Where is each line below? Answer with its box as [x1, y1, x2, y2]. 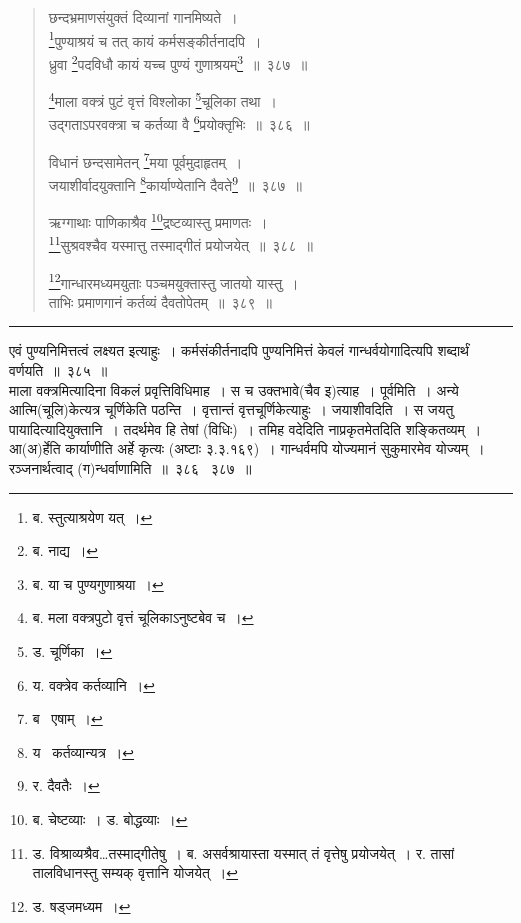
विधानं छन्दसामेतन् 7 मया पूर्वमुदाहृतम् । [48, 148, 243, 172]
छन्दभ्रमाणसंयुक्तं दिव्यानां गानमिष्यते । [48, 7, 238, 27]
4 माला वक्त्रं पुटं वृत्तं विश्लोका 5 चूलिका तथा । [48, 88, 277, 111]
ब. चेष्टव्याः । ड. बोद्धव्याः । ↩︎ [32, 808, 188, 829]
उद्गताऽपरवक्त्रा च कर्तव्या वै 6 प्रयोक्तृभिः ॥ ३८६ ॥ [48, 111, 310, 134]
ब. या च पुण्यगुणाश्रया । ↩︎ [32, 573, 164, 594]
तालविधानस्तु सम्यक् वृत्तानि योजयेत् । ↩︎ [32, 862, 239, 883]
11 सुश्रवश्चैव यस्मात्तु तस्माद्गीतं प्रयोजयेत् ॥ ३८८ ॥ [48, 232, 313, 255]
